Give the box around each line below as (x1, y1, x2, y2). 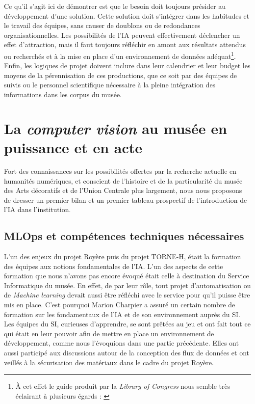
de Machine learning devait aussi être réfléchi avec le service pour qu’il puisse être (4, 290, 250, 300)
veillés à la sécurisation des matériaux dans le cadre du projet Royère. (4, 357, 214, 367)
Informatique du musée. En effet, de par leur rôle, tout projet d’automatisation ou (4, 280, 251, 290)
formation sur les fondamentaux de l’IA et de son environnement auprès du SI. (4, 309, 240, 319)
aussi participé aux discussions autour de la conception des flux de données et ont (4, 348, 250, 358)
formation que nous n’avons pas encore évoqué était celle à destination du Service (4, 270, 249, 281)
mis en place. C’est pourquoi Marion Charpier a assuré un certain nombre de (4, 299, 235, 310)
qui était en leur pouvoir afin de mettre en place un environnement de (4, 328, 214, 338)
